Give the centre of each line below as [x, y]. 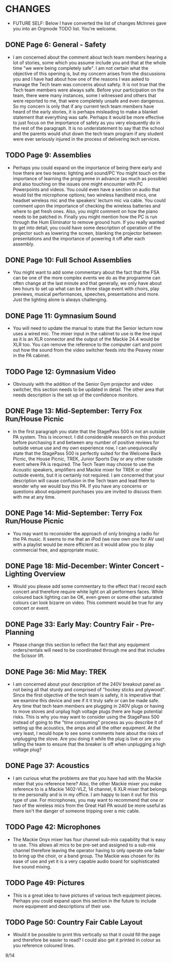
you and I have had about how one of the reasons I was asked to [81, 79]
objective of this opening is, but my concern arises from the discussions [89, 73]
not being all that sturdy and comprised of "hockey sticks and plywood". [89, 690]
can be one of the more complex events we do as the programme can [87, 278]
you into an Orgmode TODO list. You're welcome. [65, 28]
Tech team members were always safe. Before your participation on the [88, 90]
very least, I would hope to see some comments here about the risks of [88, 733]
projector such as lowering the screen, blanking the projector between [87, 233]
